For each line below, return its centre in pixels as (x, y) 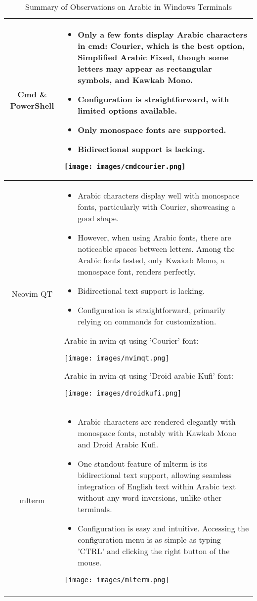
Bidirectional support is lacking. (141, 149)
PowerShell (32, 105)
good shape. (98, 218)
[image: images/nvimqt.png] (117, 358)
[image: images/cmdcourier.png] (125, 166)
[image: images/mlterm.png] (117, 580)
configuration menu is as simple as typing (149, 540)
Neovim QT (32, 293)
